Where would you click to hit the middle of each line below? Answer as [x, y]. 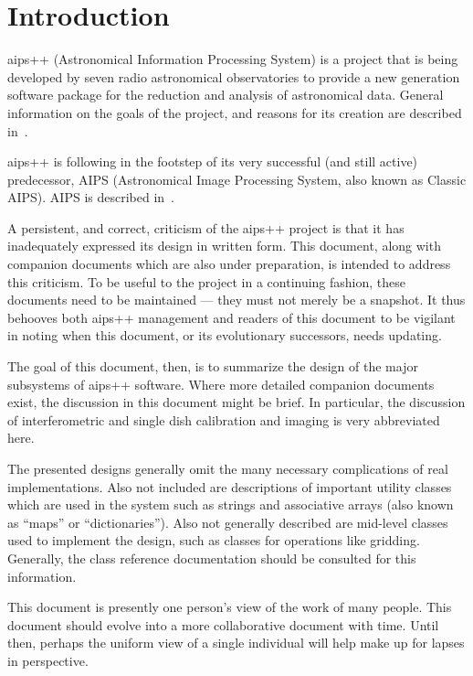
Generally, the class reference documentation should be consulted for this [212, 558]
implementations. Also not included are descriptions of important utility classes [230, 486]
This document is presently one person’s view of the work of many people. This [230, 607]
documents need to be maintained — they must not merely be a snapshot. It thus [236, 300]
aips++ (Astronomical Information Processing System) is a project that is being [233, 59]
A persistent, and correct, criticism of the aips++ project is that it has [206, 227]
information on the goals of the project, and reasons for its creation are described [235, 112]
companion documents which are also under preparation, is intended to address [229, 264]
